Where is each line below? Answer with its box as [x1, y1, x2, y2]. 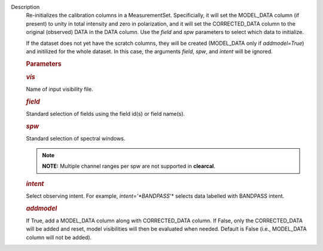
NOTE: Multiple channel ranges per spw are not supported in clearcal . [42, 163, 215, 170]
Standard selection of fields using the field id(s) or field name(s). [26, 111, 185, 118]
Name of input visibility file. [26, 85, 93, 93]
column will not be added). [26, 234, 92, 241]
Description [11, 4, 40, 10]
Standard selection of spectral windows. [26, 135, 126, 142]
